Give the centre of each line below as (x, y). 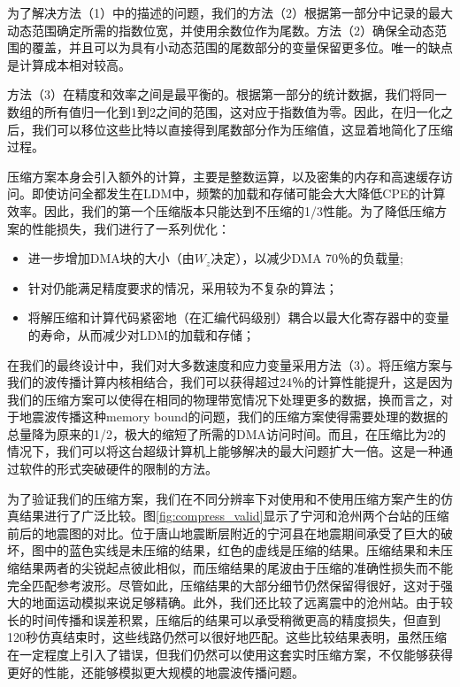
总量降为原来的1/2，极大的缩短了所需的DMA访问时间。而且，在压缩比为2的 (227, 433)
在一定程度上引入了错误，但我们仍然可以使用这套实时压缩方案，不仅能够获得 (230, 654)
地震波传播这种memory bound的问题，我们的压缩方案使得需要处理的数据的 (234, 417)
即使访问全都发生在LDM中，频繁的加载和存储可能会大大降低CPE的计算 (238, 193)
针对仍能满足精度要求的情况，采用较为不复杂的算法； (183, 287)
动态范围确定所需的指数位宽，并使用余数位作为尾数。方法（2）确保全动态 (221, 30)
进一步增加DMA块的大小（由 (111, 258)
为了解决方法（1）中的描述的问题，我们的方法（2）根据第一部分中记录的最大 (230, 12)
